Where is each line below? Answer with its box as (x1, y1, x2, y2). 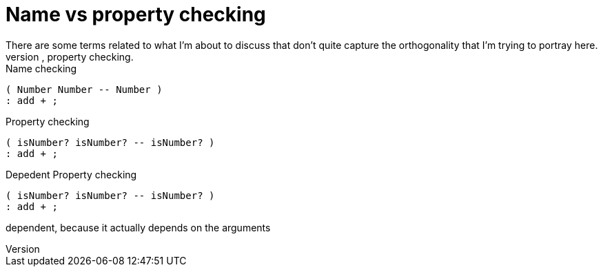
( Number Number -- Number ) (6, 83, 163, 95)
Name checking (6, 62, 77, 74)
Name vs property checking (6, 3, 266, 26)
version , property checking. (6, 50, 134, 63)
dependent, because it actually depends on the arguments (6, 221, 271, 233)
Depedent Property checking (6, 168, 137, 180)
